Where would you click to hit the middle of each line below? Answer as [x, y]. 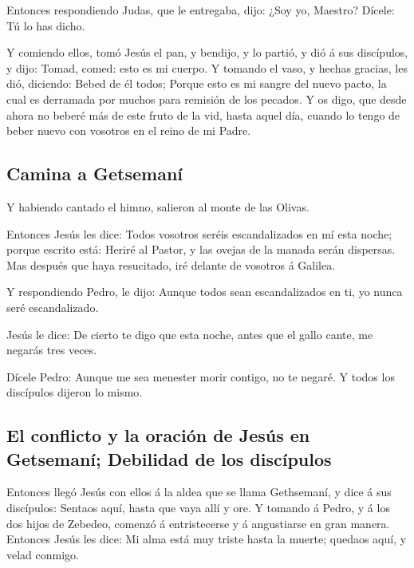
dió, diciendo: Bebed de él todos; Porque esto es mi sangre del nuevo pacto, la [197, 83]
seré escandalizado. [53, 307]
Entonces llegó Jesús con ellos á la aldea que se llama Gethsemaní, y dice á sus [199, 492]
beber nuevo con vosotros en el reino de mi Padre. [129, 130]
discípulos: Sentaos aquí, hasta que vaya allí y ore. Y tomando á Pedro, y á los [198, 508]
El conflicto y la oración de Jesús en [158, 435]
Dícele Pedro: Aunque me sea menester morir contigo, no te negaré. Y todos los [201, 376]
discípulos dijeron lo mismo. [75, 392]
